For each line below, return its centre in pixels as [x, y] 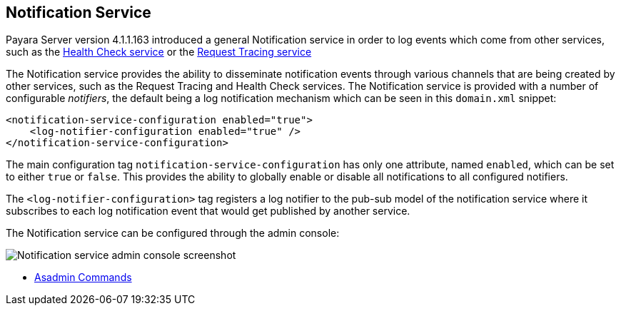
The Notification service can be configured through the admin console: [173, 233]
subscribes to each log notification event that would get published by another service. [208, 211]
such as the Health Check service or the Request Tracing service [159, 52]
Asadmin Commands [83, 277]
